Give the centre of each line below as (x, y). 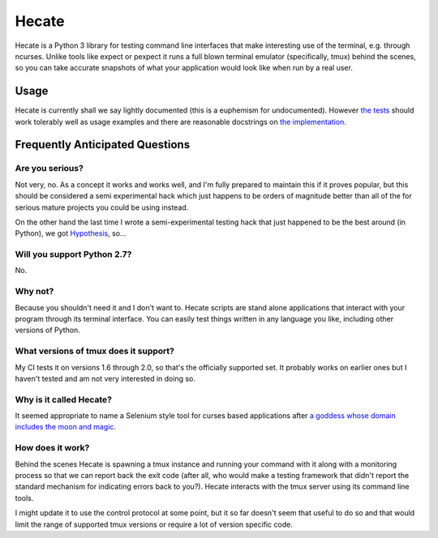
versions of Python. (47, 330)
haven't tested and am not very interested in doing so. (105, 378)
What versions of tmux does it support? (94, 351)
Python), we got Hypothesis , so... (71, 233)
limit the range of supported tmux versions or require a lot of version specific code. (154, 524)
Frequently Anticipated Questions (103, 145)
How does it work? (52, 448)
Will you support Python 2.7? (73, 254)
